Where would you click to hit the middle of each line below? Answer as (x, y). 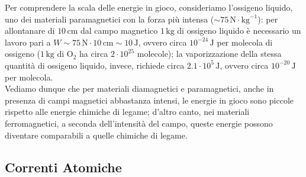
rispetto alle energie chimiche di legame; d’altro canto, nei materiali (127, 112)
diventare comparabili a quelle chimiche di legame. (96, 135)
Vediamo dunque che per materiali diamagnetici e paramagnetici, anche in (139, 89)
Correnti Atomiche (63, 167)
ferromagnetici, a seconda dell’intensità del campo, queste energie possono (139, 123)
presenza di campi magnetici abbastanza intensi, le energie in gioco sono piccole (149, 100)
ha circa (94, 54)
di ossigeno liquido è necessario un (239, 30)
